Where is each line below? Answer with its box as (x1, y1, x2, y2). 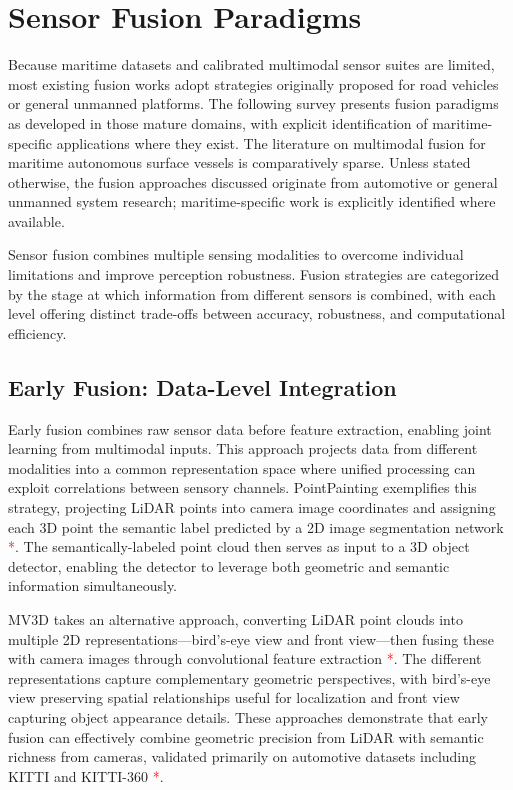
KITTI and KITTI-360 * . (8, 765, 164, 786)
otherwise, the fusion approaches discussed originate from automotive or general (8, 171, 498, 192)
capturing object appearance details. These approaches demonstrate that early (8, 706, 489, 727)
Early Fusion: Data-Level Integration (8, 371, 397, 402)
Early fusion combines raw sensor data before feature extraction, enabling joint (8, 418, 492, 439)
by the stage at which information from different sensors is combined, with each (8, 283, 496, 304)
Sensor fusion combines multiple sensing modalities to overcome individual (8, 244, 464, 265)
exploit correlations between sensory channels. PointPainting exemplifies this (8, 477, 477, 498)
